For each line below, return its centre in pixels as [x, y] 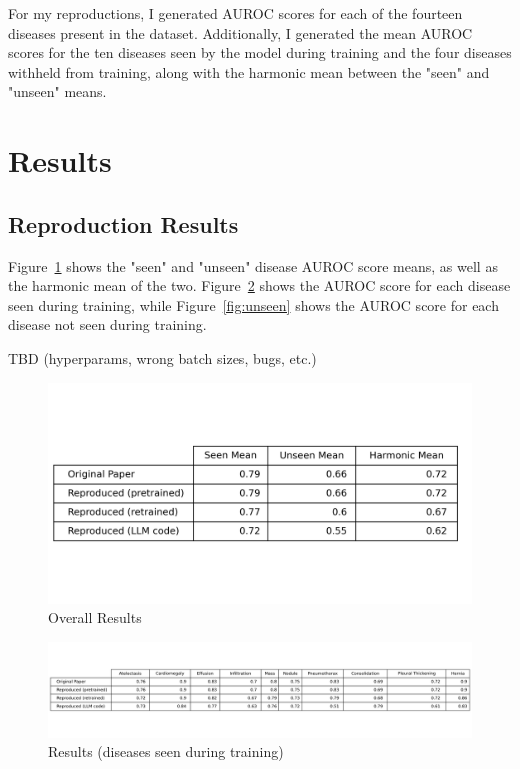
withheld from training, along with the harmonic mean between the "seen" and [249, 71]
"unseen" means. [57, 91]
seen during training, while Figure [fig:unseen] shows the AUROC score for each [253, 304]
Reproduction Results [123, 223]
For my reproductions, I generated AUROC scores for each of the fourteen [235, 13]
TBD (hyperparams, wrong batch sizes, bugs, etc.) [162, 357]
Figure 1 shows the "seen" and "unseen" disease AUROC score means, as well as [253, 265]
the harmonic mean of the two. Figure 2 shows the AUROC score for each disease [259, 285]
